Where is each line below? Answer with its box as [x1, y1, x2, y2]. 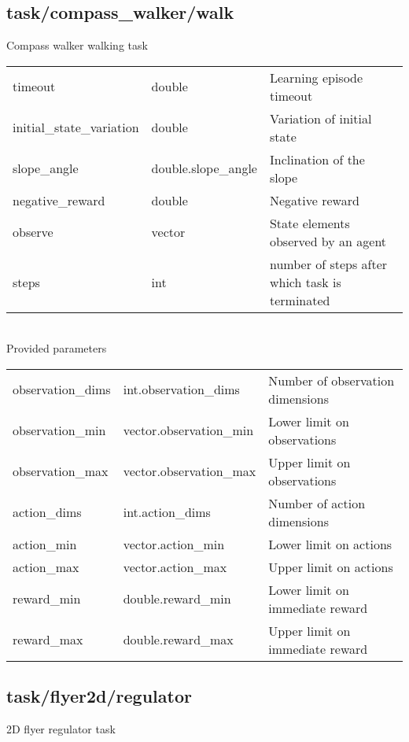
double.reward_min [123, 589, 231, 608]
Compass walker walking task [6, 37, 148, 54]
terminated [269, 290, 330, 309]
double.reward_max [123, 630, 234, 649]
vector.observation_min [123, 421, 254, 440]
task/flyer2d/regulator [6, 684, 192, 708]
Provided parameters [6, 340, 107, 356]
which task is [269, 272, 341, 291]
